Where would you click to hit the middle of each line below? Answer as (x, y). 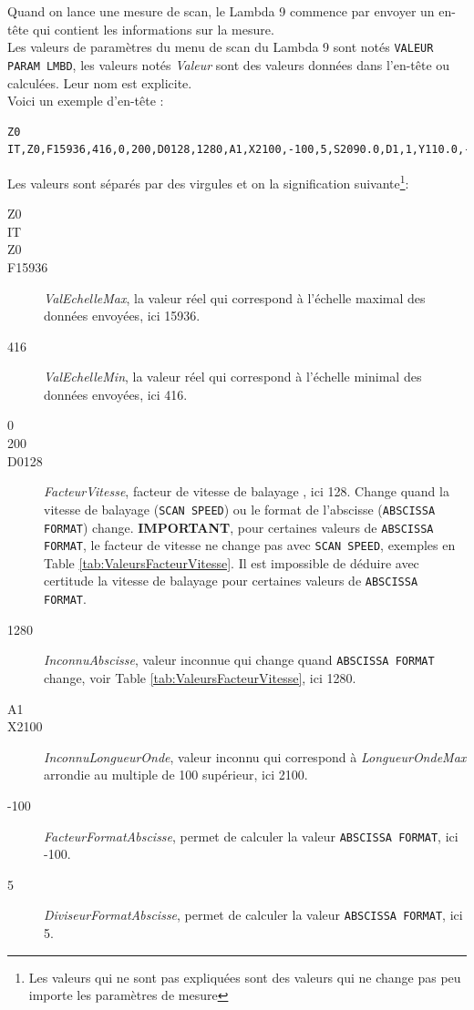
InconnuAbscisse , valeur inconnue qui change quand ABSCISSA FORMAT (239, 660)
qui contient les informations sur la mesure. (153, 29)
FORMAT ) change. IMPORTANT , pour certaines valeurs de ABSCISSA (239, 527)
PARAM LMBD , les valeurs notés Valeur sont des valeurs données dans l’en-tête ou (229, 64)
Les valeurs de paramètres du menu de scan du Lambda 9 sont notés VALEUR (221, 47)
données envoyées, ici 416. (116, 394)
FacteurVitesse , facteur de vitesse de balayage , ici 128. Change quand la (247, 491)
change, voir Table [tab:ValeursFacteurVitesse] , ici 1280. (200, 677)
